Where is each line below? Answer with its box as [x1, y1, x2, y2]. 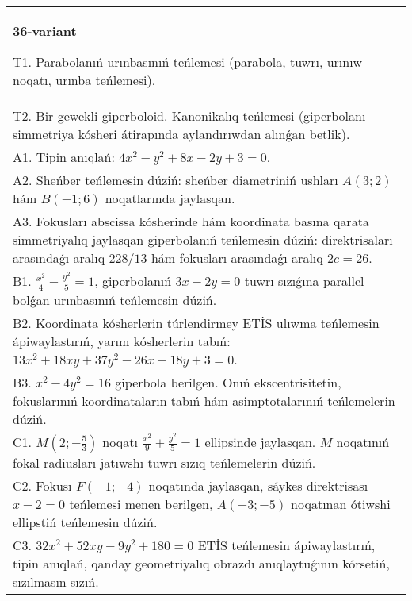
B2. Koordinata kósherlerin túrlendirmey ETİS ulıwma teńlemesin [13, 313, 380, 332]
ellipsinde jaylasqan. [204, 432, 316, 451]
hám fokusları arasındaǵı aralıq [151, 248, 323, 267]
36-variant [13, 21, 77, 40]
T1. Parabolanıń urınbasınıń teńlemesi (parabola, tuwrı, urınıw [13, 52, 363, 71]
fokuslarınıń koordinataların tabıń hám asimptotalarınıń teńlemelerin [13, 391, 395, 410]
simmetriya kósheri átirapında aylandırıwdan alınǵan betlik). [13, 125, 350, 143]
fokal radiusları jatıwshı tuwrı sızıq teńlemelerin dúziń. [13, 453, 316, 472]
